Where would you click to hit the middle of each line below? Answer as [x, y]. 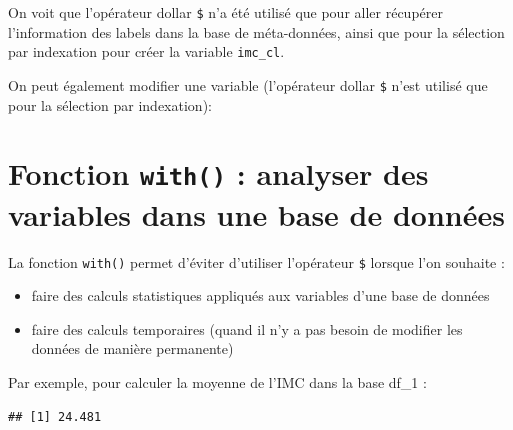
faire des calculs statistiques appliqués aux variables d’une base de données [260, 295]
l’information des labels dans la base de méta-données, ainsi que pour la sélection [256, 31]
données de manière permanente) [132, 348]
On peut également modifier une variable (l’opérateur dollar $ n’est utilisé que [248, 84]
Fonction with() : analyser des [218, 173]
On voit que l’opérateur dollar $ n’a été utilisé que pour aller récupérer [225, 12]
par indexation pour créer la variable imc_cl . [146, 51]
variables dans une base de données [256, 213]
